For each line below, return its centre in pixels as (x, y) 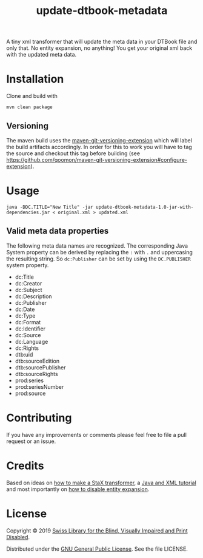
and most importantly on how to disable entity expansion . (78, 489)
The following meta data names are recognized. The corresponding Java (97, 246)
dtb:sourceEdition (37, 361)
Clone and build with (32, 96)
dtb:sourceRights (37, 374)
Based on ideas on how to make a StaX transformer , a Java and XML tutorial (101, 483)
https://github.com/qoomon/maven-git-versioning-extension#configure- (97, 159)
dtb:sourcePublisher (40, 367)
